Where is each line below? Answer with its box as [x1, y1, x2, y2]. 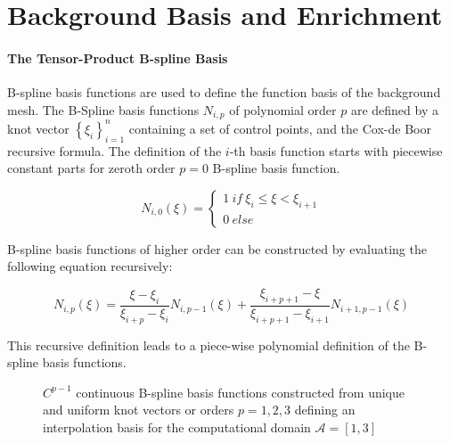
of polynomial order [229, 100, 337, 119]
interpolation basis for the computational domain [43, 417, 311, 436]
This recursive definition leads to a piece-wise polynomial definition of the [7, 335, 410, 354]
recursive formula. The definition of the [7, 141, 222, 160]
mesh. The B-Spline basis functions [7, 100, 200, 119]
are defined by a [350, 100, 438, 119]
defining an [294, 400, 356, 419]
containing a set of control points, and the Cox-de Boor [128, 119, 431, 137]
